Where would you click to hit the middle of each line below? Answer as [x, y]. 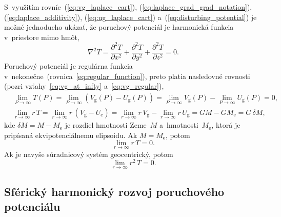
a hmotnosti [179, 125]
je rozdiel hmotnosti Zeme [106, 125]
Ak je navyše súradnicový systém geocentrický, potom [89, 154]
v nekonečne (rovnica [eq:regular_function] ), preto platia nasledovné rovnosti [127, 76]
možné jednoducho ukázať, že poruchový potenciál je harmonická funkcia [119, 27]
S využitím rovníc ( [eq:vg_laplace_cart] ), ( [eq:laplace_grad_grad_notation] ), [128, 7]
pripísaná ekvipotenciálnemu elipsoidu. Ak [71, 135]
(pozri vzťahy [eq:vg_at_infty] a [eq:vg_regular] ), [84, 86]
